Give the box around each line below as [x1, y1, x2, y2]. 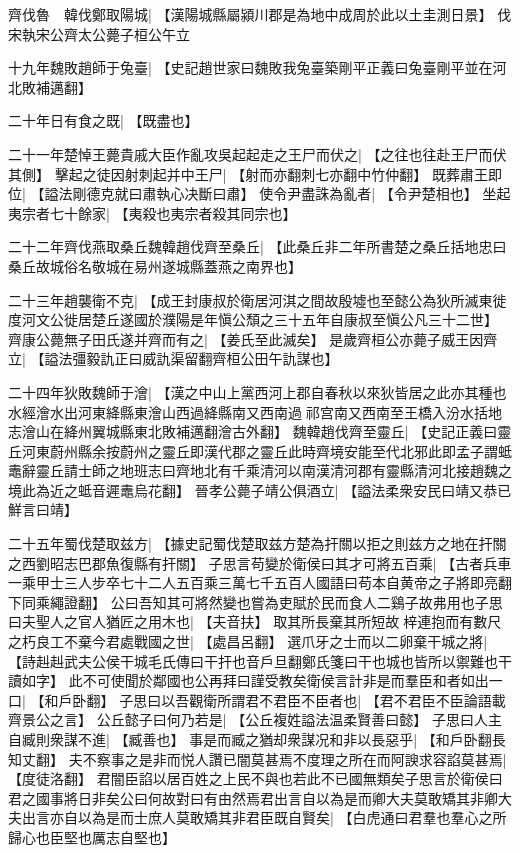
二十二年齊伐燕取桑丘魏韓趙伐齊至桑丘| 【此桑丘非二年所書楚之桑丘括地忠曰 [8, 236, 507, 257]
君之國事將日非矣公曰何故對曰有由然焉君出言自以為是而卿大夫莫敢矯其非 [8, 787, 484, 808]
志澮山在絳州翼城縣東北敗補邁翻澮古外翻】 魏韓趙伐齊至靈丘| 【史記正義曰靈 [8, 421, 512, 442]
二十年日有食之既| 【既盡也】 [8, 110, 199, 131]
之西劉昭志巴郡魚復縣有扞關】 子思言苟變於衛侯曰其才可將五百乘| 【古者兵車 [8, 552, 512, 573]
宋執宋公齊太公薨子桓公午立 [8, 23, 190, 44]
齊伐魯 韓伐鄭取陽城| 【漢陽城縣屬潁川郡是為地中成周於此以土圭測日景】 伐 [8, 4, 512, 24]
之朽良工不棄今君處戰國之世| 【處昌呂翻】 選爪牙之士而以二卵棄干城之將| [8, 631, 488, 652]
